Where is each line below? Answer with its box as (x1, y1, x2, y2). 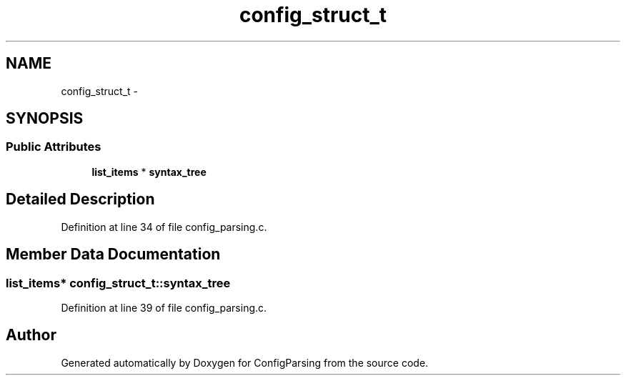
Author (6, 326, 56, 345)
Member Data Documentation (6, 245, 221, 264)
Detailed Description (6, 190, 155, 209)
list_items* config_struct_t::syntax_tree (6, 275, 231, 290)
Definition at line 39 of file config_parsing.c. (61, 301, 267, 314)
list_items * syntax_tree (91, 165, 207, 178)
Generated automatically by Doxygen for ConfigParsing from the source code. (61, 356, 429, 369)
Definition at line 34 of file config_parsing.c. (61, 220, 267, 233)
